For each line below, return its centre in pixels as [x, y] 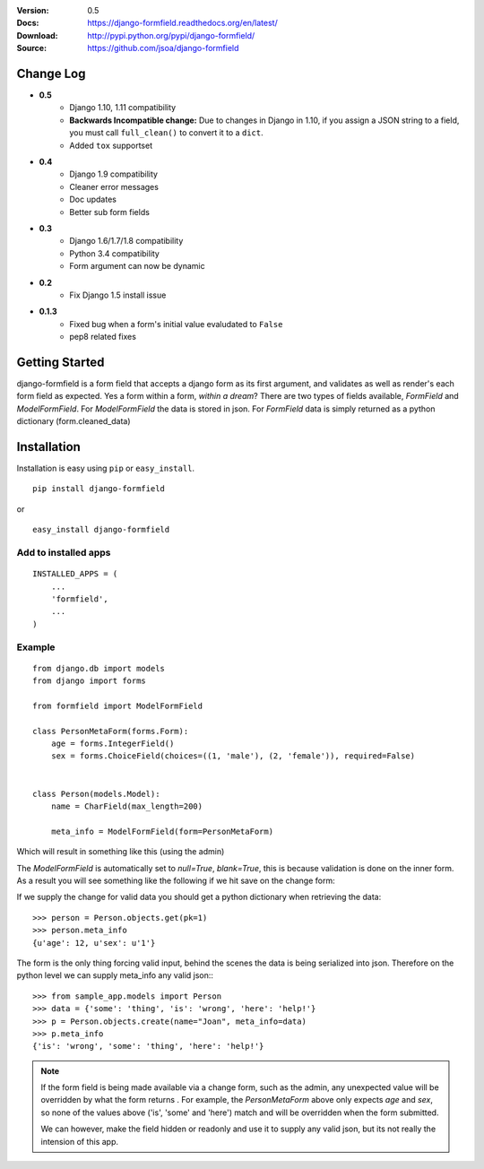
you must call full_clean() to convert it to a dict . [166, 133]
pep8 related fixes [103, 337]
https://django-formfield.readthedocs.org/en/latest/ [182, 23]
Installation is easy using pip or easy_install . [106, 468]
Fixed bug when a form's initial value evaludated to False [176, 324]
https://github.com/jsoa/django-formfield [163, 48]
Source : [32, 48]
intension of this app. [80, 1141]
